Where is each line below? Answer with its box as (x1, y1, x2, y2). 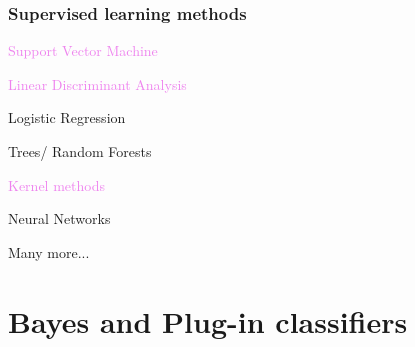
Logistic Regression (8, 107, 126, 128)
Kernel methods (8, 174, 105, 195)
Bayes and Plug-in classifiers (8, 300, 408, 341)
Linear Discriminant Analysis (8, 73, 187, 94)
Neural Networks (8, 208, 111, 229)
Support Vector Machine (8, 40, 158, 61)
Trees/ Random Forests (8, 141, 152, 161)
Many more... (8, 241, 90, 262)
